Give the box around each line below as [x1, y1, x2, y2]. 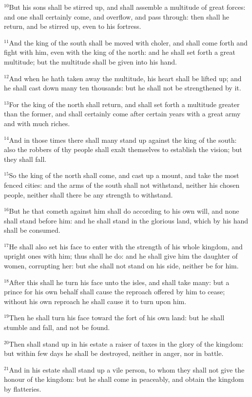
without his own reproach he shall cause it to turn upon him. [4, 296, 187, 306]
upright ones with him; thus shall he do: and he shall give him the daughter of [4, 251, 238, 261]
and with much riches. [4, 118, 70, 128]
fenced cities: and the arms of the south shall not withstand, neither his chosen [4, 179, 240, 190]
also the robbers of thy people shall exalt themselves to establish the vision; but [4, 144, 242, 154]
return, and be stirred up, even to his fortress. [4, 21, 141, 31]
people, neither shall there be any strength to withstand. [4, 189, 173, 199]
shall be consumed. [4, 225, 60, 235]
